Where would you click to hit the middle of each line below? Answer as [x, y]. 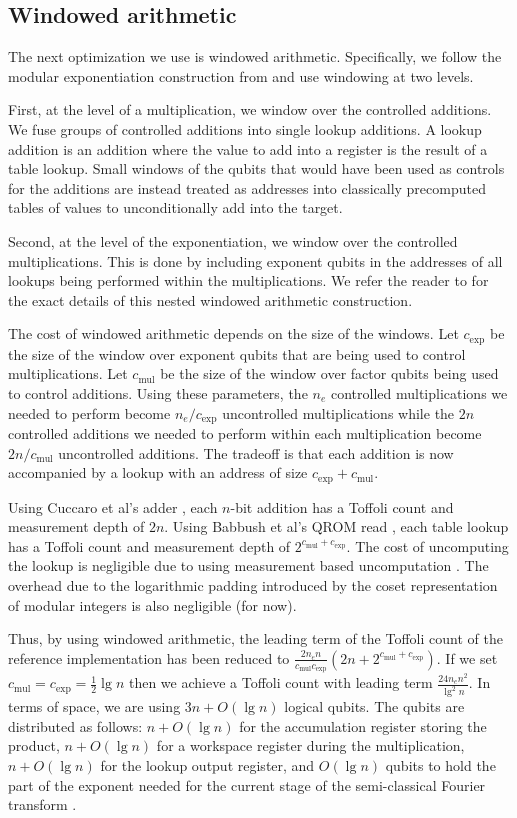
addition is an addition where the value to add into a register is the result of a [248, 148]
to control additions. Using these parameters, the [158, 392]
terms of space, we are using [94, 706]
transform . [42, 804]
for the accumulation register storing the [363, 725]
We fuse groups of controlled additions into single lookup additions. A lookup [245, 128]
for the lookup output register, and [207, 764]
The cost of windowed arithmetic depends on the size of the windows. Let [233, 333]
